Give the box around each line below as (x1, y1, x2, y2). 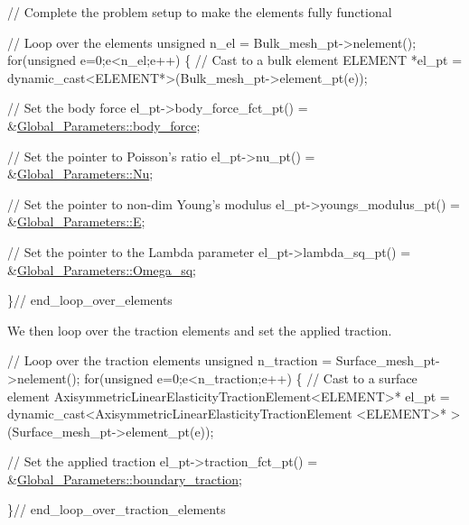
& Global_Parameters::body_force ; (7, 115, 201, 134)
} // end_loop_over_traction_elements (7, 500, 226, 519)
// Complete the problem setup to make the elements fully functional (7, 3, 392, 21)
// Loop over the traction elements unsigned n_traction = (7, 351, 333, 370)
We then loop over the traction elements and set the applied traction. (7, 320, 392, 339)
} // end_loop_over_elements (7, 290, 173, 309)
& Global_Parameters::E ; (7, 212, 145, 231)
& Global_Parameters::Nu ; (7, 164, 154, 183)
